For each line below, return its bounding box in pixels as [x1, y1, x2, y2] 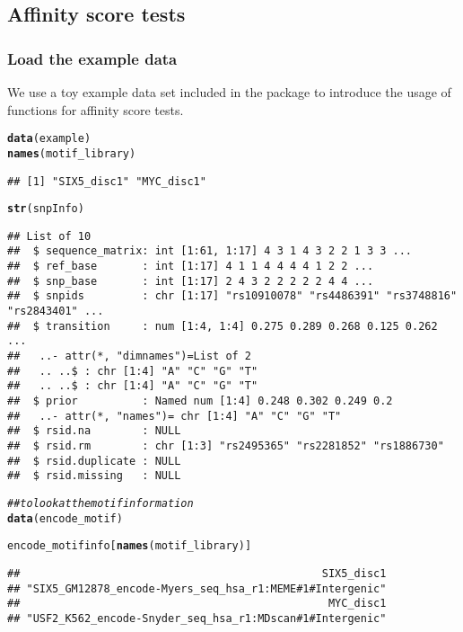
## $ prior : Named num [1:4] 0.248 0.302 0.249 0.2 [7, 395, 393, 408]
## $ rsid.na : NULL [7, 424, 181, 438]
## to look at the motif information [7, 496, 194, 510]
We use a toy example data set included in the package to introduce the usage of [7, 83, 451, 101]
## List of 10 [7, 229, 92, 243]
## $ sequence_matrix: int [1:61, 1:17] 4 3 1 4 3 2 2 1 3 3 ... [7, 245, 413, 258]
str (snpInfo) [7, 202, 84, 216]
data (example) [7, 132, 92, 146]
